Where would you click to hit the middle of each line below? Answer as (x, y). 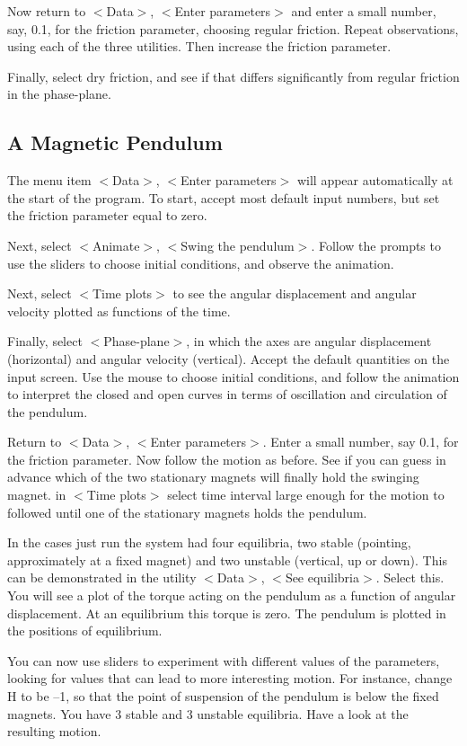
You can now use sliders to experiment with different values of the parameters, (224, 660)
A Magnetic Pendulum (115, 142)
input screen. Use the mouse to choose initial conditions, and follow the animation (233, 376)
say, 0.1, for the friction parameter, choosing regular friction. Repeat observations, (233, 28)
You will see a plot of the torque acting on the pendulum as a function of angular (232, 595)
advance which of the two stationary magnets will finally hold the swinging (213, 477)
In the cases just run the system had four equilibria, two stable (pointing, (209, 542)
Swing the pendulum (238, 245)
